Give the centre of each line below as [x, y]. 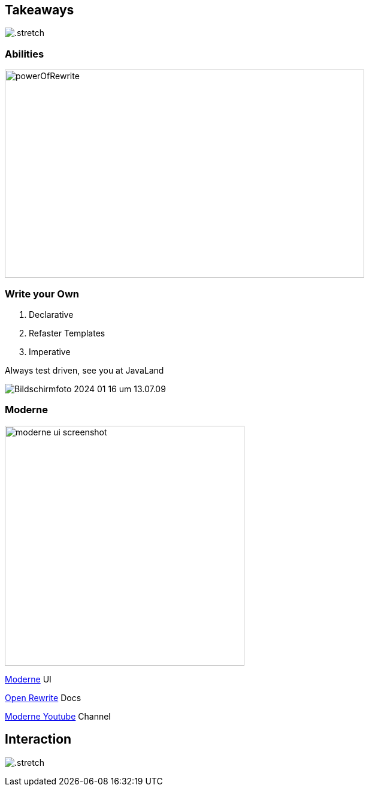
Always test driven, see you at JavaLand [84, 370]
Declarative [51, 314]
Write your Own [42, 294]
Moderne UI [28, 679]
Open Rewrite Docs [43, 697]
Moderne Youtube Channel [58, 716]
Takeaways [40, 10]
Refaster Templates [67, 333]
